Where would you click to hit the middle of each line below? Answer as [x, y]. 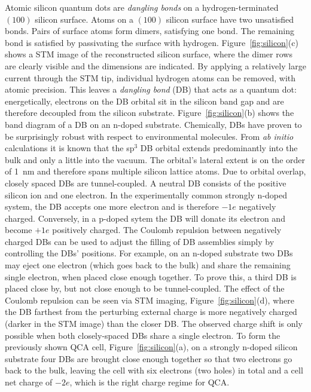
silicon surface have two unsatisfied [230, 19]
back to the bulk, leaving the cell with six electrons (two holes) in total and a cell [154, 370]
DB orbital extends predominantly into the [219, 148]
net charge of [29, 382]
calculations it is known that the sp [70, 148]
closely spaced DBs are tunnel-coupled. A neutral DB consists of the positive [146, 183]
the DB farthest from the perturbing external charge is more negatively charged [151, 312]
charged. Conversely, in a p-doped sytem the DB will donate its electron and [145, 218]
